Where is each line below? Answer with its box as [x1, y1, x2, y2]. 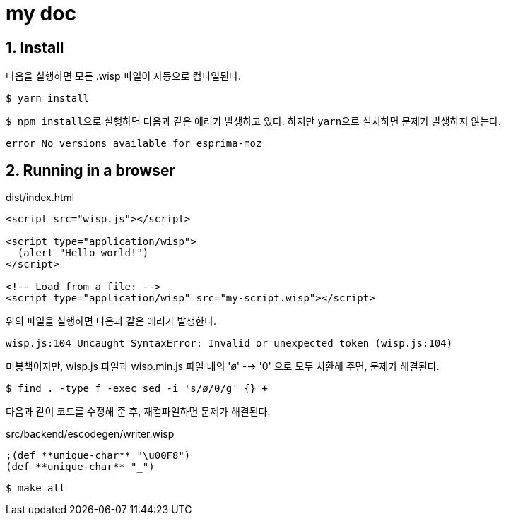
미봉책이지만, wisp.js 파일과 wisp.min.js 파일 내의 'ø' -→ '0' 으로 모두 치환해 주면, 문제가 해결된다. [6, 360, 440, 373]
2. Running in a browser [6, 161, 176, 179]
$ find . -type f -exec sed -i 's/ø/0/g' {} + [6, 383, 268, 395]
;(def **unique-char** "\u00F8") [6, 450, 191, 462]
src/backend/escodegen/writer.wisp [6, 428, 175, 441]
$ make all [6, 482, 66, 494]
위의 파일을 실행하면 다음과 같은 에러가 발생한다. [6, 315, 217, 328]
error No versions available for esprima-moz [6, 138, 262, 150]
